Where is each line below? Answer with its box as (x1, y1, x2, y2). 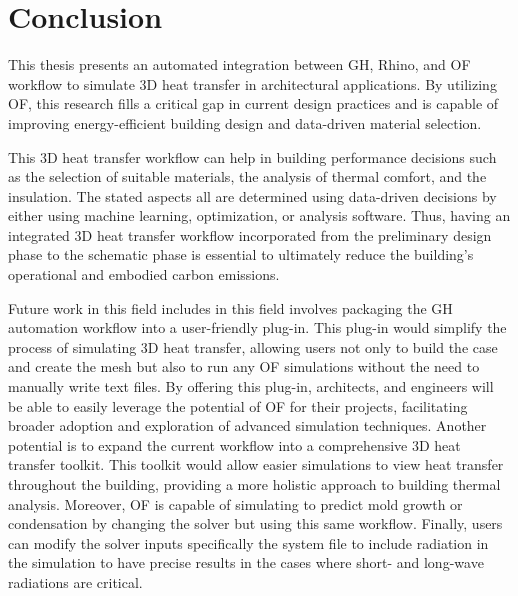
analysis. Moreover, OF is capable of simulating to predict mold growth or (8, 493, 463, 514)
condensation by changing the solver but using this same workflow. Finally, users (8, 513, 503, 534)
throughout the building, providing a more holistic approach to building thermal (8, 474, 501, 494)
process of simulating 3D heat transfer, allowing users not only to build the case (8, 336, 498, 357)
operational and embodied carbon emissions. (8, 264, 280, 285)
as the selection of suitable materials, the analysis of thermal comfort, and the (8, 166, 487, 187)
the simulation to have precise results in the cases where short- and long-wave (8, 552, 484, 573)
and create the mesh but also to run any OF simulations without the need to (8, 356, 480, 377)
